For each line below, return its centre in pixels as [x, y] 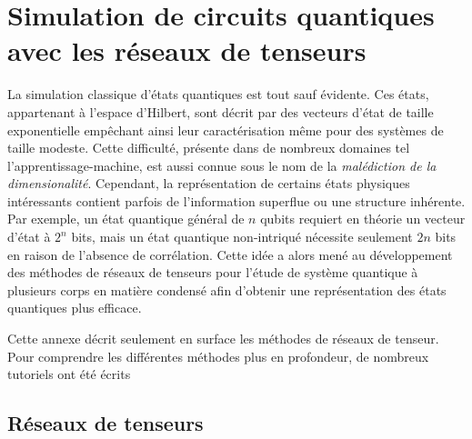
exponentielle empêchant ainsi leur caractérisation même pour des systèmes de [226, 130]
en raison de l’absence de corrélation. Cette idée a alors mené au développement [230, 254]
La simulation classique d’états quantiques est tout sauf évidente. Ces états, [218, 94]
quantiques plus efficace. [75, 308]
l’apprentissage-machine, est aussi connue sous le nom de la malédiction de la [222, 165]
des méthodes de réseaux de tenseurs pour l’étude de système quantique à [213, 272]
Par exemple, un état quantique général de [126, 219]
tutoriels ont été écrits [69, 374]
